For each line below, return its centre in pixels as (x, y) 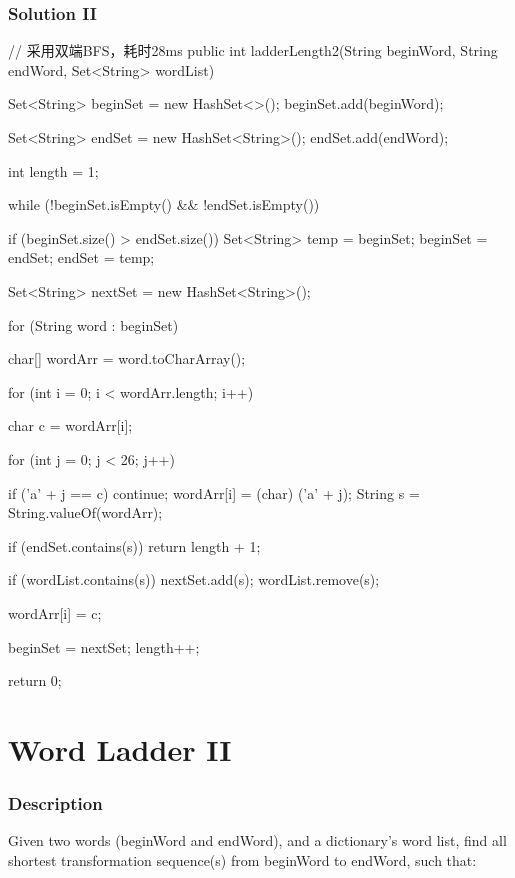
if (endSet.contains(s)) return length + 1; (134, 545)
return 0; (35, 680)
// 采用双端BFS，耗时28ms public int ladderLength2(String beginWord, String (253, 50)
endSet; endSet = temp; (81, 257)
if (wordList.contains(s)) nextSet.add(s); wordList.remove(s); (194, 579)
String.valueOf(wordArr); (85, 512)
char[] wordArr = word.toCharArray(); (127, 358)
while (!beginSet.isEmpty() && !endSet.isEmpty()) (164, 204)
